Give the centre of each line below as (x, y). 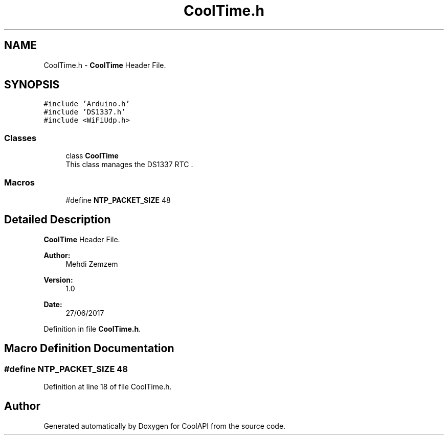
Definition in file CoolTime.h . (92, 329)
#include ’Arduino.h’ (87, 104)
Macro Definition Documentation (89, 349)
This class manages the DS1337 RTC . (129, 165)
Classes (20, 138)
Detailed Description (58, 220)
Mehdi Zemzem (92, 264)
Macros (19, 182)
